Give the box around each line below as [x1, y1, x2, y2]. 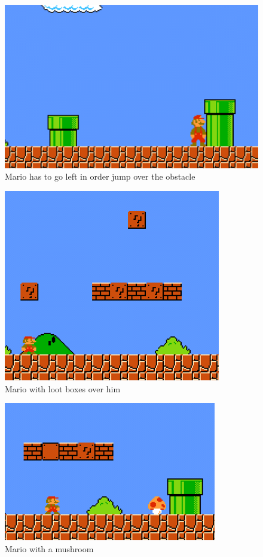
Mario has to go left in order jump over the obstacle [5, 170, 195, 183]
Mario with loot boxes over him [5, 382, 121, 395]
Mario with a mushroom [5, 542, 94, 555]
